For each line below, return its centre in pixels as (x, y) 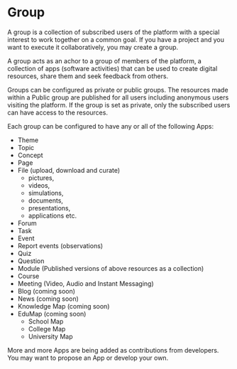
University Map (50, 336)
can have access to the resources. (58, 112)
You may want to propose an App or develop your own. (88, 358)
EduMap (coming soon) (52, 314)
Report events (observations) (60, 245)
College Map (47, 328)
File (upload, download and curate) (69, 170)
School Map (46, 321)
